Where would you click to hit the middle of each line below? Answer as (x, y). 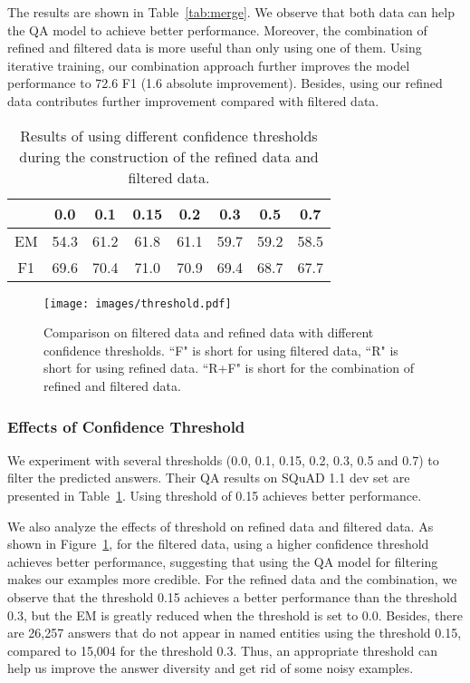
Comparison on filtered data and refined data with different (209, 332)
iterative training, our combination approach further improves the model (209, 65)
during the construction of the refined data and (169, 156)
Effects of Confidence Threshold (126, 426)
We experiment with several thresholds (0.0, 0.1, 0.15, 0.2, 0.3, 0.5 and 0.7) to (223, 459)
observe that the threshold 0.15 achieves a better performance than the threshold (232, 596)
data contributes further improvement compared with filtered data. (193, 100)
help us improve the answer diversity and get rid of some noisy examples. (211, 668)
